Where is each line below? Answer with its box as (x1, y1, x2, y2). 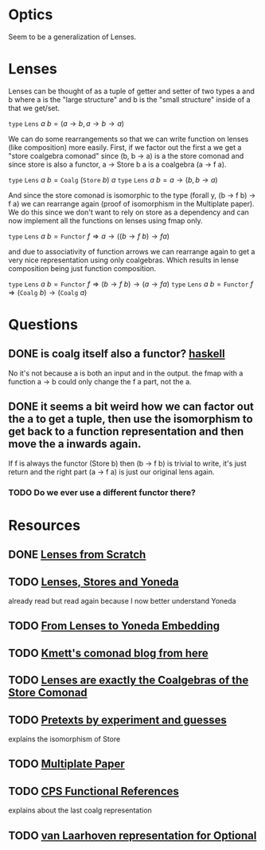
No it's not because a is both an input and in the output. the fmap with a (8, 368, 244, 378)
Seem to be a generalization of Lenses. (8, 32, 137, 41)
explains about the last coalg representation (8, 805, 153, 815)
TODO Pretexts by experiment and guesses (8, 713, 227, 726)
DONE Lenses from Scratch (8, 548, 146, 561)
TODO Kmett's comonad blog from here (8, 646, 208, 659)
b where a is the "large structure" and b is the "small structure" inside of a (8, 94, 251, 104)
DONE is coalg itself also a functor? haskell (8, 347, 225, 360)
